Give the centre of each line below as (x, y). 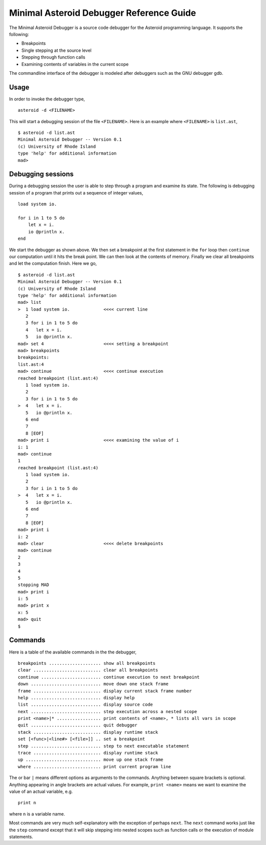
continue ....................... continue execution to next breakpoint (109, 677)
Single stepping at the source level (57, 50)
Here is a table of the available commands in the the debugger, (73, 652)
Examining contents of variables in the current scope (75, 64)
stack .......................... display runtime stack (88, 732)
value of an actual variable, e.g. (41, 791)
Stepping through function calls (53, 57)
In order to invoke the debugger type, (47, 99)
